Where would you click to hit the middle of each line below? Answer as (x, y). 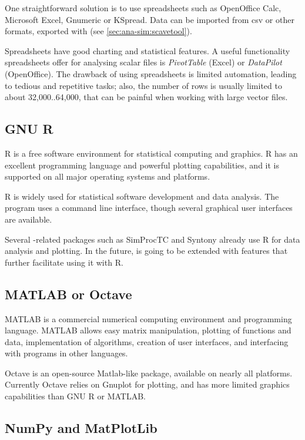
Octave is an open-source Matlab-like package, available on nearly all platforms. (149, 373)
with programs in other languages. (66, 353)
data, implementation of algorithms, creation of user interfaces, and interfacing (147, 341)
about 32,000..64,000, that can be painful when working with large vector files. (146, 97)
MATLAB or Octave (68, 294)
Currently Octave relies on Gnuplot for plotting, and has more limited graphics (147, 384)
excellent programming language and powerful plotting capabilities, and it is (142, 165)
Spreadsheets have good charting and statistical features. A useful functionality (148, 50)
